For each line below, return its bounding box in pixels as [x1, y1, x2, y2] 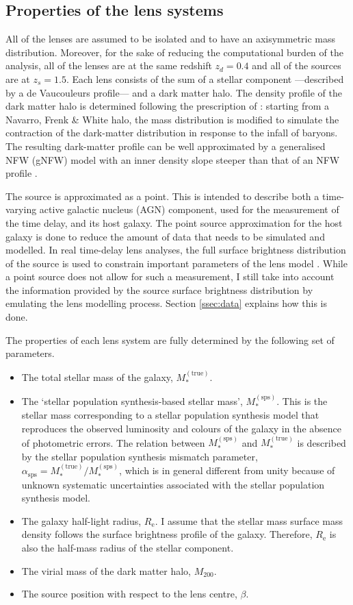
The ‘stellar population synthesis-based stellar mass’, [21, 393, 243, 408]
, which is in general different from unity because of [119, 463, 335, 478]
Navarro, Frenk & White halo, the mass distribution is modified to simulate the [5, 112, 339, 126]
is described [297, 435, 346, 449]
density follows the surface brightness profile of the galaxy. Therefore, [21, 527, 313, 541]
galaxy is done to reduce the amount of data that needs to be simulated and [5, 229, 325, 243]
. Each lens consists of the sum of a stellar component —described [66, 71, 344, 86]
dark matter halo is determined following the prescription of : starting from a [5, 99, 330, 113]
